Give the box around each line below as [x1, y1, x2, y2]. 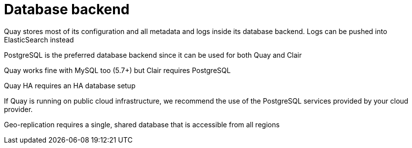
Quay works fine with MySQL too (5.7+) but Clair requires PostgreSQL [4, 66, 231, 74]
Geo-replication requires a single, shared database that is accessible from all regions [4, 120, 280, 129]
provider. [4, 105, 33, 113]
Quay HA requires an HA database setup [4, 81, 136, 90]
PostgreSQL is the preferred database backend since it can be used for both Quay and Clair [4, 50, 302, 59]
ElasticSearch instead [4, 35, 74, 44]
